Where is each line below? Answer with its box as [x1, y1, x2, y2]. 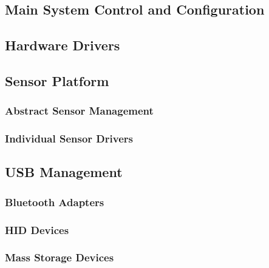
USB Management [5, 162, 123, 181]
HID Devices [5, 222, 69, 237]
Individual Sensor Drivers [5, 131, 133, 146]
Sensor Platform [5, 71, 109, 90]
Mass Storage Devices [5, 250, 114, 265]
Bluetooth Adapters [5, 194, 104, 209]
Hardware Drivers [5, 36, 120, 55]
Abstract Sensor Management [5, 103, 154, 118]
